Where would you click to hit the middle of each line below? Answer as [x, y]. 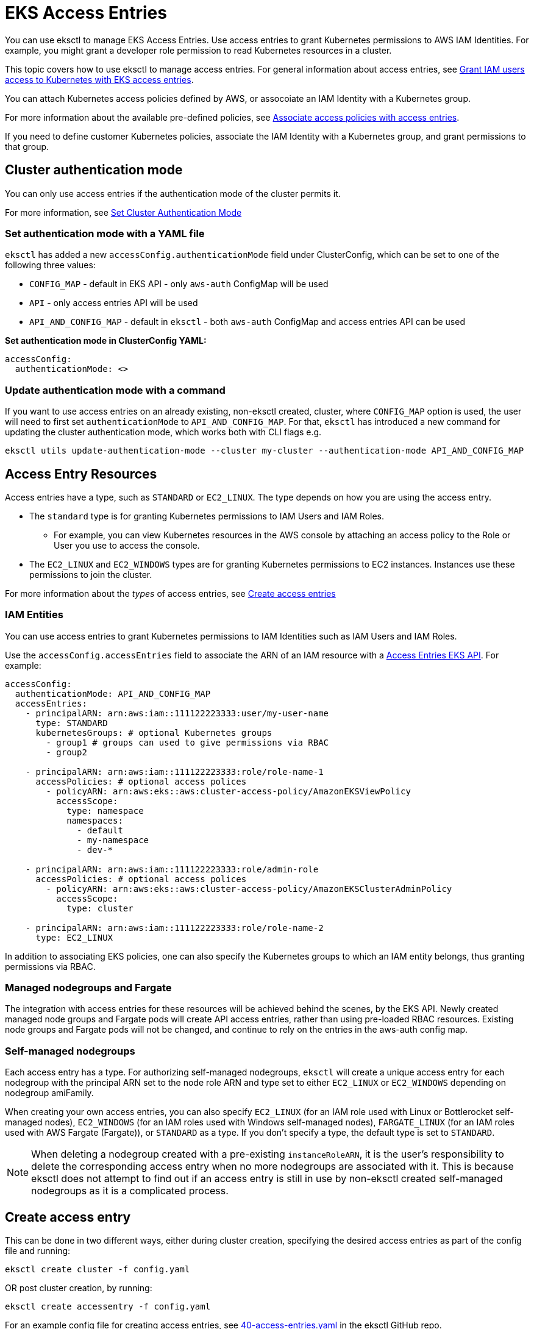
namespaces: [95, 820]
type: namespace [105, 811]
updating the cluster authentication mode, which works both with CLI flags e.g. [163, 432]
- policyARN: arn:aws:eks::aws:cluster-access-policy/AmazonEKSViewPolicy [228, 791]
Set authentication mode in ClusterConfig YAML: [106, 341]
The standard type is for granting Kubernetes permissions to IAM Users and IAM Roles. [207, 516]
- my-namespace [113, 840]
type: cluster [100, 908]
